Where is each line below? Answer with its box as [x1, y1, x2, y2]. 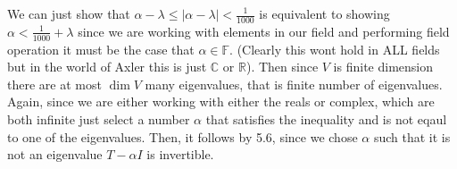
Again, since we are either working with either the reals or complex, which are [7, 92, 435, 111]
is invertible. [146, 145, 214, 164]
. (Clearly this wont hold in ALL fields [229, 39, 440, 58]
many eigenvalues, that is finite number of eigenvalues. [145, 74, 443, 93]
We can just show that [7, 4, 130, 22]
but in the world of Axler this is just [7, 57, 207, 76]
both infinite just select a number [7, 110, 190, 129]
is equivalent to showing [259, 4, 390, 22]
